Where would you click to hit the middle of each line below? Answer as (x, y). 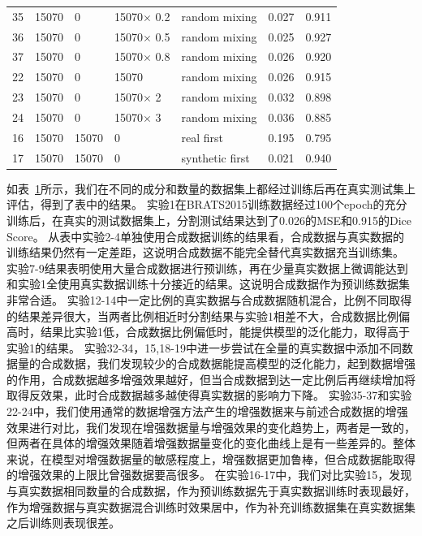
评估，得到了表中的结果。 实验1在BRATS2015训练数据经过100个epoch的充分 (207, 204)
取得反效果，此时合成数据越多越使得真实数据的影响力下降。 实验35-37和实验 (209, 395)
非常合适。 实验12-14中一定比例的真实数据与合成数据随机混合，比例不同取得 (209, 299)
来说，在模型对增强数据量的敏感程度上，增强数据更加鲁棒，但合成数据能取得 (211, 458)
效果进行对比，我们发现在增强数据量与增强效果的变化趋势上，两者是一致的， (211, 427)
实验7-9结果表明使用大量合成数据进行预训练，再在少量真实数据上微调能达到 (207, 268)
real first (202, 137)
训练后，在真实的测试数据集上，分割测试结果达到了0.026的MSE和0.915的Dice (209, 220)
